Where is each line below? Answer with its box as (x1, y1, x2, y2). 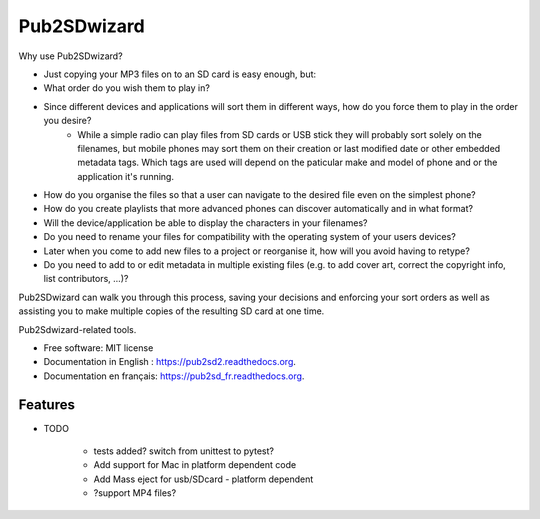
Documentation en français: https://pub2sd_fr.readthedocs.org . (43, 370, 305, 382)
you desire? (43, 115, 92, 127)
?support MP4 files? (93, 487, 177, 499)
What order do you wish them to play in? (43, 82, 210, 94)
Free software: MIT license (43, 341, 154, 354)
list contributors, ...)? (43, 273, 129, 285)
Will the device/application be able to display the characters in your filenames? (43, 216, 369, 229)
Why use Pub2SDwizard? (18, 50, 124, 62)
